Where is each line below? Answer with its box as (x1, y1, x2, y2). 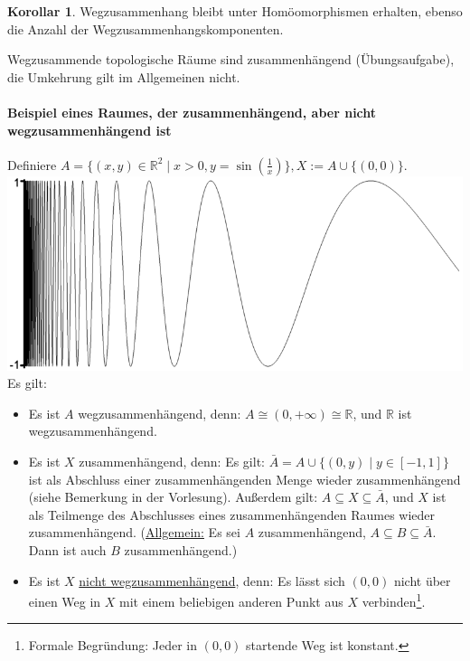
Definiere (7, 155, 57, 174)
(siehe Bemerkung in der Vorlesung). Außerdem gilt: (28, 487, 318, 506)
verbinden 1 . (362, 590, 426, 610)
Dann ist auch (28, 540, 107, 559)
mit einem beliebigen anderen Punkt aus (119, 591, 343, 610)
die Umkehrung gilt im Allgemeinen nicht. (7, 67, 240, 86)
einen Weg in (28, 591, 101, 610)
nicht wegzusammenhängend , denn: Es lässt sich (79, 571, 345, 590)
